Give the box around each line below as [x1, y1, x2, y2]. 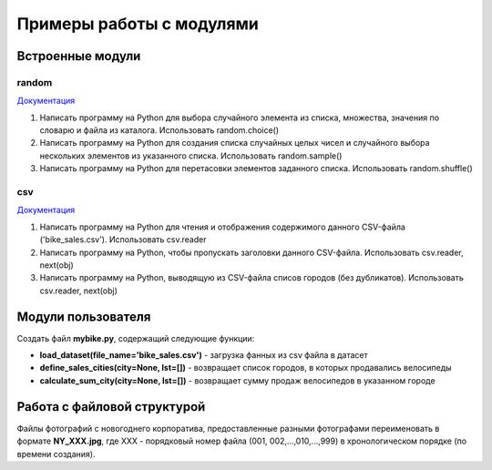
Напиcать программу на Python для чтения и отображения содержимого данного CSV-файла [39, 221, 405, 232]
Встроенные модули [16, 48, 141, 64]
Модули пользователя [16, 309, 151, 324]
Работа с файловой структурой [16, 399, 206, 414]
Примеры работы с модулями [16, 14, 259, 34]
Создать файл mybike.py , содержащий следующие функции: [16, 332, 255, 343]
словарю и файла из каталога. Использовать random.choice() [39, 125, 280, 136]
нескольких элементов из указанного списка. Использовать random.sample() [39, 150, 343, 161]
